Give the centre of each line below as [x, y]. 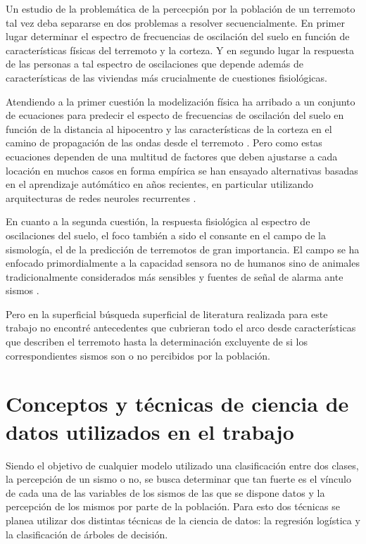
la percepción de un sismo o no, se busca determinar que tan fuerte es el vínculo [178, 479]
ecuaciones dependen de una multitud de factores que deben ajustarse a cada [172, 156]
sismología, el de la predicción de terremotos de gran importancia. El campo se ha [183, 249]
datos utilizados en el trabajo [150, 431]
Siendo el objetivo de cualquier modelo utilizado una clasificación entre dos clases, [182, 465]
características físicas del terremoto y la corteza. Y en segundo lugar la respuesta [180, 50]
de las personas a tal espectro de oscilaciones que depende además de [154, 64]
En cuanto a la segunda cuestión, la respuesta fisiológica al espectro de [158, 221]
